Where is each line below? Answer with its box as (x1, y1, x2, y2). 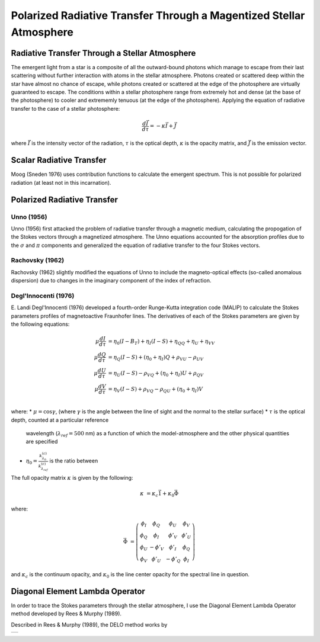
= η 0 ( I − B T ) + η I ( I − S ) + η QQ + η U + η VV (108, 338, 215, 346)
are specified (25, 438, 58, 445)
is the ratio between (49, 457, 98, 464)
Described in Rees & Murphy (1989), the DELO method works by (11, 621, 168, 628)
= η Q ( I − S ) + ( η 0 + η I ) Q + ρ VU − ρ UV (108, 354, 204, 362)
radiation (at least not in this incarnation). (11, 179, 111, 186)
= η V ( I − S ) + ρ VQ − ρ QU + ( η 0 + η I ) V (108, 386, 203, 394)
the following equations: (11, 320, 70, 328)
